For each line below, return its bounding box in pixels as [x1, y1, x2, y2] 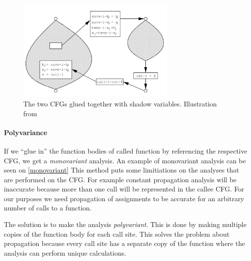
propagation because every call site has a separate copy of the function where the [4, 238, 245, 248]
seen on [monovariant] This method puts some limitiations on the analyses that [4, 165, 239, 175]
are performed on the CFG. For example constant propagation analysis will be [4, 174, 237, 184]
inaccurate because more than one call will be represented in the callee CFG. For [4, 184, 244, 194]
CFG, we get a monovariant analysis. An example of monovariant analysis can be [4, 155, 246, 165]
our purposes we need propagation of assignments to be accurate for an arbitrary [4, 193, 244, 203]
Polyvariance [4, 127, 47, 137]
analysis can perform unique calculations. [4, 247, 126, 258]
